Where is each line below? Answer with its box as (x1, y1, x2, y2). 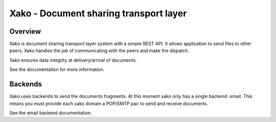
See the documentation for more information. (9, 66, 105, 72)
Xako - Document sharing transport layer (9, 8, 187, 19)
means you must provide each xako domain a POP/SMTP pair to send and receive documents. (9, 100, 208, 107)
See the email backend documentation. (9, 110, 92, 116)
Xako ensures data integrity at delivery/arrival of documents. (9, 57, 137, 63)
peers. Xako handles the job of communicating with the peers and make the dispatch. (9, 47, 190, 54)
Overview (9, 27, 41, 36)
